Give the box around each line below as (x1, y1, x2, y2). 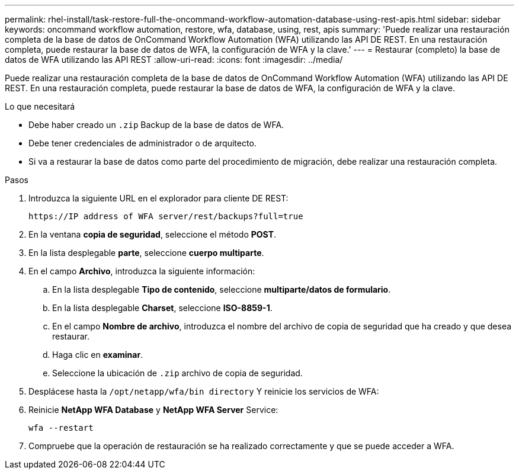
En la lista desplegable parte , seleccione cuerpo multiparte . (28, 248, 264, 258)
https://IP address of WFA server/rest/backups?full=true (28, 212, 303, 221)
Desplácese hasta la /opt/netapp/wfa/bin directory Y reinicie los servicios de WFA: (28, 386, 379, 396)
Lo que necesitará (5, 101, 75, 111)
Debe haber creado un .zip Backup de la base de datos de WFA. (28, 120, 284, 130)
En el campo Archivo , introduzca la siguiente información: (28, 266, 255, 276)
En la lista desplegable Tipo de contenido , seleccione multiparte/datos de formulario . (52, 284, 391, 294)
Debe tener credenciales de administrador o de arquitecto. (28, 138, 257, 148)
